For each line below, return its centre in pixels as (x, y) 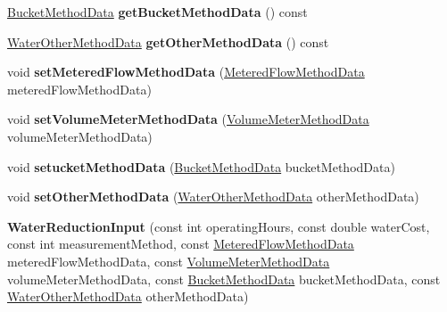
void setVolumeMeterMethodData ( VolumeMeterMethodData (188, 119)
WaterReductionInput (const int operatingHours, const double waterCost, (219, 226)
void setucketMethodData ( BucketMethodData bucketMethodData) (201, 166)
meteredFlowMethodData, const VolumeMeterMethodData (169, 261)
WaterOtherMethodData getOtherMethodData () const (168, 41)
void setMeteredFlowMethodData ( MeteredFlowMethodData (186, 72)
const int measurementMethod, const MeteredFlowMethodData (181, 244)
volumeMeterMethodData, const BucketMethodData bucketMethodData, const (224, 279)
